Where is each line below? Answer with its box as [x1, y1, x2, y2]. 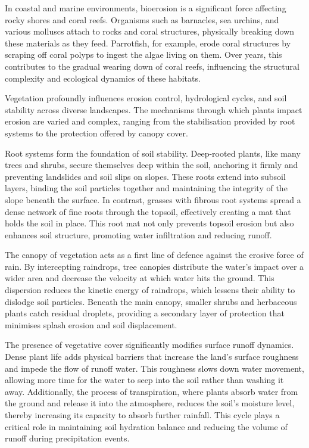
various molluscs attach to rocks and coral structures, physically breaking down [5, 25, 295, 38]
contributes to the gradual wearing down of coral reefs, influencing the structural [5, 60, 299, 72]
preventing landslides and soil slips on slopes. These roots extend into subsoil [5, 170, 286, 182]
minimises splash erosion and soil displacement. [5, 318, 177, 331]
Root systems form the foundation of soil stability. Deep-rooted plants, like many [5, 147, 301, 159]
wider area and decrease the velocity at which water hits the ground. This [5, 272, 274, 284]
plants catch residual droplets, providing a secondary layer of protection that [5, 307, 285, 319]
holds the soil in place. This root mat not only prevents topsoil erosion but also [5, 217, 294, 229]
